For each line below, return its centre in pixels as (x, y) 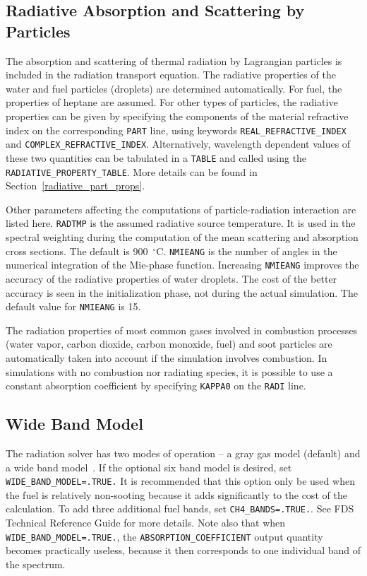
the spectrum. (36, 564)
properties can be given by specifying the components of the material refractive (177, 116)
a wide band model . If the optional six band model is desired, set (149, 467)
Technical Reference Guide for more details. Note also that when (146, 523)
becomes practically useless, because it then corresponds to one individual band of (183, 550)
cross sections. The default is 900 (77, 251)
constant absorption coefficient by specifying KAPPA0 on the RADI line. (156, 386)
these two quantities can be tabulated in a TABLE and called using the (156, 157)
